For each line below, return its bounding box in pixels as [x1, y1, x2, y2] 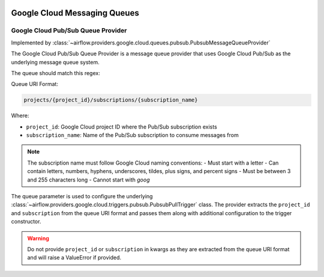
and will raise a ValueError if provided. [27, 254, 122, 261]
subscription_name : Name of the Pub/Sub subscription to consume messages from [26, 132, 239, 139]
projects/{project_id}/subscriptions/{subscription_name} [23, 97, 198, 103]
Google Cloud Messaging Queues [11, 8, 139, 18]
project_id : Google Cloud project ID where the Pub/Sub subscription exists [26, 123, 217, 130]
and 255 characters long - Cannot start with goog [27, 176, 150, 183]
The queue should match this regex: [11, 69, 100, 76]
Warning [27, 234, 49, 242]
